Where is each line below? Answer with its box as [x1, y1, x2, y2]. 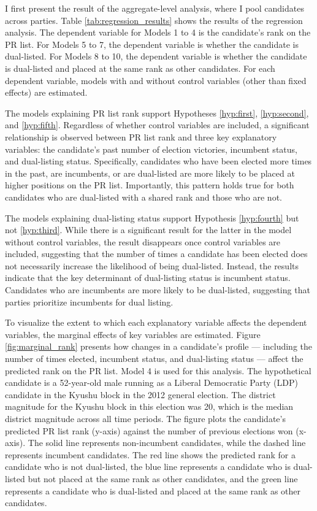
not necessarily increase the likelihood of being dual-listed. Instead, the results [5, 259, 299, 272]
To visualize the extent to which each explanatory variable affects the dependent [5, 316, 307, 329]
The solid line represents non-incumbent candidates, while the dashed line [28, 436, 306, 449]
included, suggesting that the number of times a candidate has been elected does [5, 247, 308, 260]
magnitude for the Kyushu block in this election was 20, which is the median [5, 400, 294, 413]
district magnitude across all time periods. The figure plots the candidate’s [5, 412, 286, 425]
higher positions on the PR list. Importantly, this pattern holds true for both [5, 179, 294, 191]
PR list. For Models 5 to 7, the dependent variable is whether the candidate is [5, 37, 299, 50]
